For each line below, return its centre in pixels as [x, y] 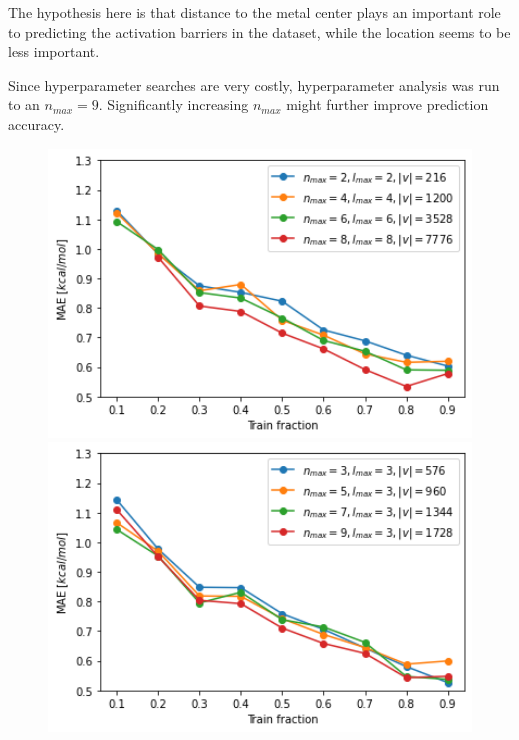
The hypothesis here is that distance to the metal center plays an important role [254, 12]
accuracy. [36, 123]
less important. [54, 51]
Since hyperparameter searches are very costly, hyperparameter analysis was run [254, 84]
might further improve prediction [387, 104]
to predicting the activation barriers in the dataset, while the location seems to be [259, 31]
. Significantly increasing [173, 104]
